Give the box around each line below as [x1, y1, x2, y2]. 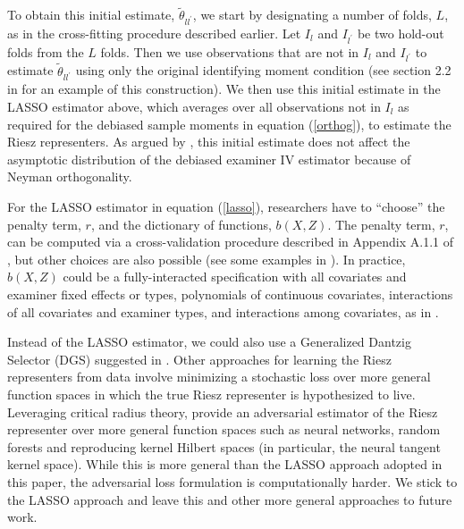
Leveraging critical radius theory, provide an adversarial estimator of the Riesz [7, 402, 438, 421]
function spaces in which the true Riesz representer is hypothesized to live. [7, 384, 416, 403]
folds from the [7, 42, 84, 61]
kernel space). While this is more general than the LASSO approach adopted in [7, 455, 443, 474]
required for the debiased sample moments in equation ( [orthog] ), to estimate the [7, 114, 451, 133]
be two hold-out [357, 23, 444, 42]
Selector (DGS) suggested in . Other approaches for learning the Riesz [7, 349, 392, 368]
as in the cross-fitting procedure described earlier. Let [7, 23, 301, 42]
